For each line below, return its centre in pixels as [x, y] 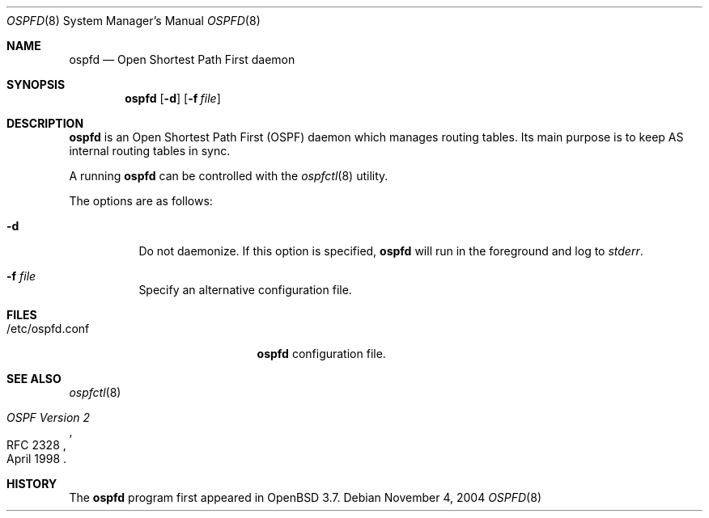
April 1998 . [37, 459]
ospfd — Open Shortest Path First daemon [182, 59]
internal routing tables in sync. [150, 151]
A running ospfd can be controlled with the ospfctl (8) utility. [229, 176]
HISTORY [32, 484]
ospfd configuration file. [321, 354]
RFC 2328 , [36, 445]
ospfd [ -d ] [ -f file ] [173, 98]
